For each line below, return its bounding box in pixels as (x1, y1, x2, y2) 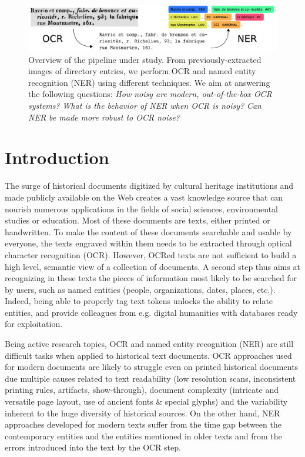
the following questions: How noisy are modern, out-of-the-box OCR (28, 88, 272, 100)
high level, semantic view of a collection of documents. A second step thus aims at (5, 260, 300, 272)
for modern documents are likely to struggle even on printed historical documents (5, 361, 299, 373)
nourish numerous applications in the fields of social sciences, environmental (5, 202, 278, 215)
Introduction (5, 145, 109, 169)
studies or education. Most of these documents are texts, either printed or (5, 214, 270, 226)
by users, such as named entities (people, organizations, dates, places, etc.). (5, 283, 276, 295)
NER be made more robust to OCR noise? (28, 111, 180, 123)
